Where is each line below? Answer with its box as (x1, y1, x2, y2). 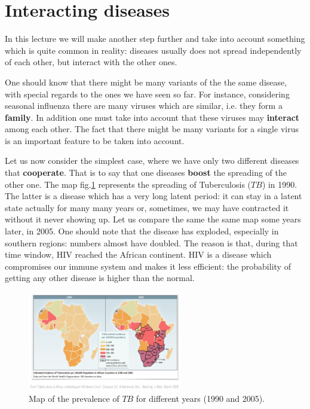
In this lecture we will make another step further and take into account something (5, 32, 305, 45)
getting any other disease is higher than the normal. (5, 271, 195, 284)
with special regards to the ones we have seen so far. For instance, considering (5, 87, 290, 100)
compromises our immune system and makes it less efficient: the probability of (5, 260, 291, 272)
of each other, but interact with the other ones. (5, 56, 177, 68)
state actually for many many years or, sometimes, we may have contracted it (5, 201, 289, 213)
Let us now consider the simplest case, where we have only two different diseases (5, 154, 299, 167)
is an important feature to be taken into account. (5, 134, 185, 146)
